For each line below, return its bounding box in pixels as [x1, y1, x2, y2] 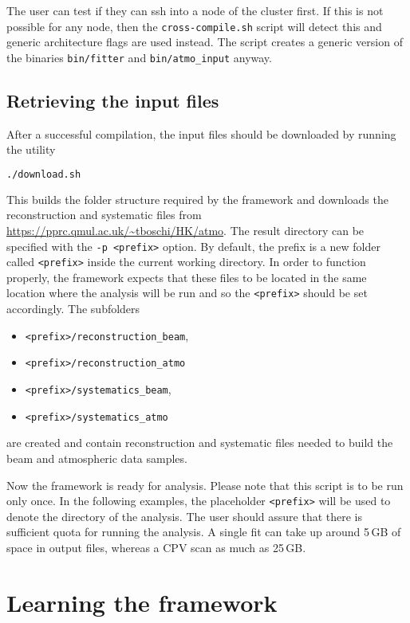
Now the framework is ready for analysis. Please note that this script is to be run [6, 476, 404, 493]
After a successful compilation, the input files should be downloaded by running [6, 125, 396, 142]
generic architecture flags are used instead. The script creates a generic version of [6, 33, 403, 50]
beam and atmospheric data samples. [6, 449, 187, 466]
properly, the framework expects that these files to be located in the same [6, 268, 367, 285]
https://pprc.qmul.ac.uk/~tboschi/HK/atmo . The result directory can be [6, 221, 365, 238]
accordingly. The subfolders [6, 300, 140, 317]
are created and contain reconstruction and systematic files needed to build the [6, 434, 393, 451]
